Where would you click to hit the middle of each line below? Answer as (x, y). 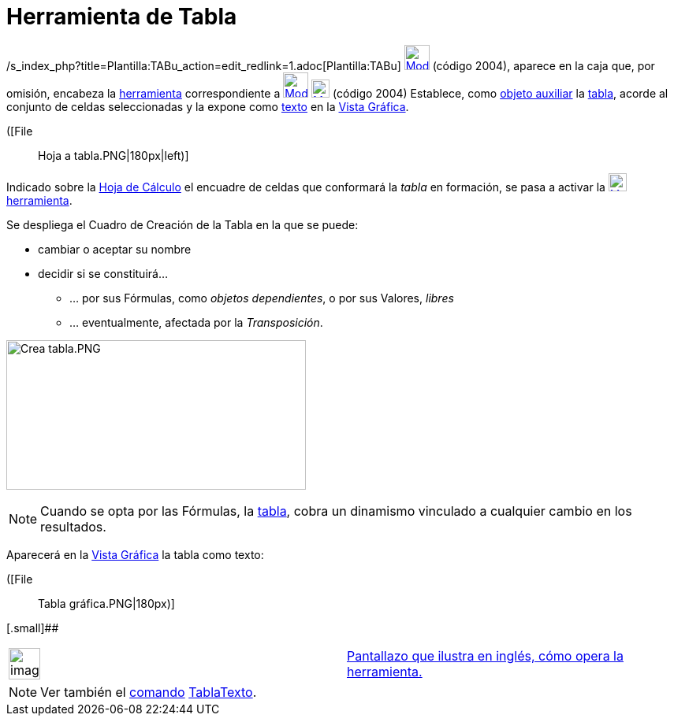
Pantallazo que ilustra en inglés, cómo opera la (485, 655)
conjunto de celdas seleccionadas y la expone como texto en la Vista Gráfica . (208, 106)
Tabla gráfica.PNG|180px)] (106, 603)
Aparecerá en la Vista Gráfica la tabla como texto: (135, 554)
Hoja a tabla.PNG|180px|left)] (114, 155)
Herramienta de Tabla (122, 17)
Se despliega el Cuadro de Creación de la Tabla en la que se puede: (182, 224)
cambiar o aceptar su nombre (115, 249)
